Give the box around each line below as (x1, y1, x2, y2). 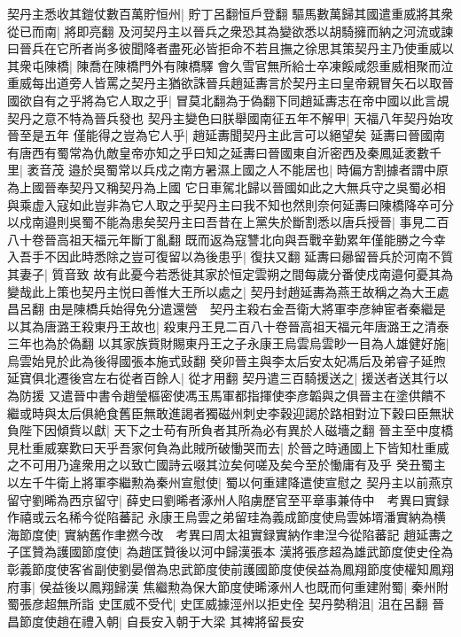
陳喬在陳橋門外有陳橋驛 (76, 56, 214, 74)
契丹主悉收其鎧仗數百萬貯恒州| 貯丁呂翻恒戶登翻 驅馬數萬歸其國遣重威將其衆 (7, 4, 454, 22)
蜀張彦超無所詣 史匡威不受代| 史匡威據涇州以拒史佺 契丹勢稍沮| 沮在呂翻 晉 (7, 594, 445, 613)
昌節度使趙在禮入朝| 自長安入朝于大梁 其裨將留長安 (7, 611, 305, 630)
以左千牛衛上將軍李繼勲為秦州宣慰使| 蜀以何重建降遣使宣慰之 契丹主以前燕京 (7, 473, 454, 492)
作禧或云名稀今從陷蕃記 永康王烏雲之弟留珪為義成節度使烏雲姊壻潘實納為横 (7, 508, 446, 526)
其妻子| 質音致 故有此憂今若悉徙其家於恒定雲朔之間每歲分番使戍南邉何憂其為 (7, 264, 454, 283)
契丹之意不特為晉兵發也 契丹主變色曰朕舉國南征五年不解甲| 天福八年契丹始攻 (7, 108, 454, 127)
